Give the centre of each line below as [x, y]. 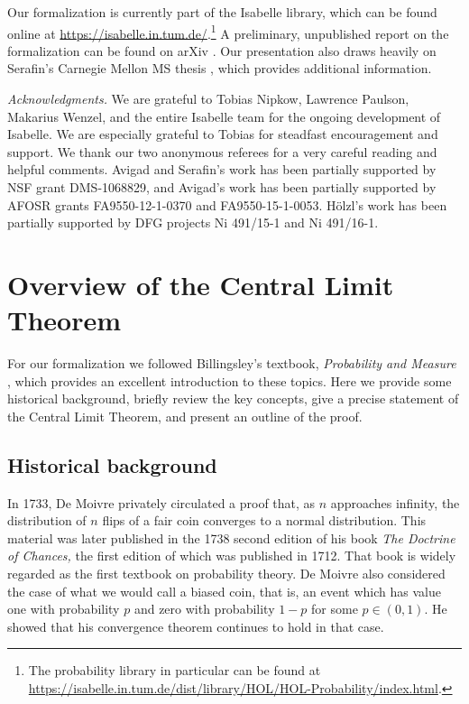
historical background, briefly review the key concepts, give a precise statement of [233, 398]
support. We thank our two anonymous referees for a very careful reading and [222, 151]
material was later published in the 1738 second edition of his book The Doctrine [231, 537]
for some [335, 609]
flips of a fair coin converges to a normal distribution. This [264, 520]
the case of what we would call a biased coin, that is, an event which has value [224, 591]
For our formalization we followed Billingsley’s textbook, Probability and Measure [232, 363]
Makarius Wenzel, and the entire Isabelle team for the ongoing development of [224, 116]
